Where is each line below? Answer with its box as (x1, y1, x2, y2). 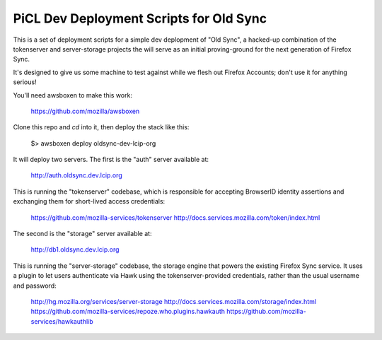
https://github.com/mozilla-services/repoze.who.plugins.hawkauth (30, 307, 226, 316)
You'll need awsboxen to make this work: (13, 90, 132, 99)
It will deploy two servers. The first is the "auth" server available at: (13, 156, 209, 164)
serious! (13, 78, 37, 86)
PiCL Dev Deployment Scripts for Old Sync (13, 11, 267, 26)
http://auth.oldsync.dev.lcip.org (30, 171, 123, 180)
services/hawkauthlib (30, 317, 93, 325)
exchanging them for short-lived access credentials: (13, 197, 166, 206)
